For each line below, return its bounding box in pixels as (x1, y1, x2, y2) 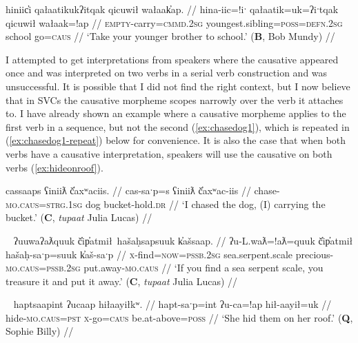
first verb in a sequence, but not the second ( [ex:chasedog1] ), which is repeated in (6, 119, 350, 134)
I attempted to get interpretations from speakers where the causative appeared (6, 52, 339, 66)
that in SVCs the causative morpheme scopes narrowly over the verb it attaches (6, 92, 344, 107)
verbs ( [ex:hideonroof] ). (6, 160, 103, 174)
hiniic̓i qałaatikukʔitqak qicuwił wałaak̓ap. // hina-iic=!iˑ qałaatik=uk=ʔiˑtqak (6, 2, 339, 16)
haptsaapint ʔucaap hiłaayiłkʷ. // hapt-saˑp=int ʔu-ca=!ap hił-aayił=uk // (13, 297, 332, 311)
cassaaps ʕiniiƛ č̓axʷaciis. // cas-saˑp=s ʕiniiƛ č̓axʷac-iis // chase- (6, 183, 280, 198)
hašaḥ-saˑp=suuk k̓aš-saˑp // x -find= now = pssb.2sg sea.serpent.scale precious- (6, 247, 334, 261)
